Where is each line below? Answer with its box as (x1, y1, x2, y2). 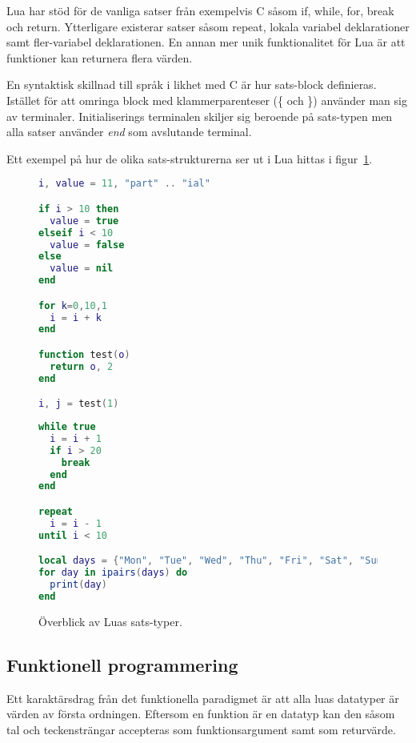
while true (38, 421, 96, 433)
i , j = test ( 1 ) (38, 398, 119, 410)
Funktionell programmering (6, 652, 238, 677)
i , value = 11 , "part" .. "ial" (38, 178, 210, 190)
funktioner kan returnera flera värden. (6, 49, 193, 66)
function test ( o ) (38, 348, 130, 360)
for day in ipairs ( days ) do (38, 567, 188, 579)
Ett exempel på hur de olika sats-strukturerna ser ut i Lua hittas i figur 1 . (6, 150, 373, 167)
